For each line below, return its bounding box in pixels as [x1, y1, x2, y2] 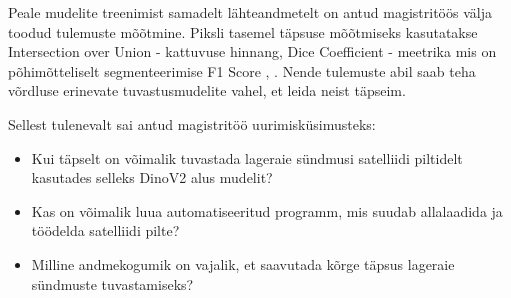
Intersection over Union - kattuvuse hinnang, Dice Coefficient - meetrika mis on [8, 41, 497, 62]
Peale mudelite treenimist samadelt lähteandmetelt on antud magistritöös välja [8, 2, 492, 22]
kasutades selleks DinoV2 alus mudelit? [31, 167, 273, 188]
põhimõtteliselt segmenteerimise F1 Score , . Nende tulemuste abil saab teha [8, 60, 476, 81]
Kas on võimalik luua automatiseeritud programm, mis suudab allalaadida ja [31, 200, 503, 221]
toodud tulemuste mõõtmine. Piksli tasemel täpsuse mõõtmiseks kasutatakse [8, 21, 478, 42]
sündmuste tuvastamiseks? [31, 273, 194, 294]
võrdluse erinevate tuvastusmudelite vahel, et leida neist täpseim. [8, 80, 406, 101]
